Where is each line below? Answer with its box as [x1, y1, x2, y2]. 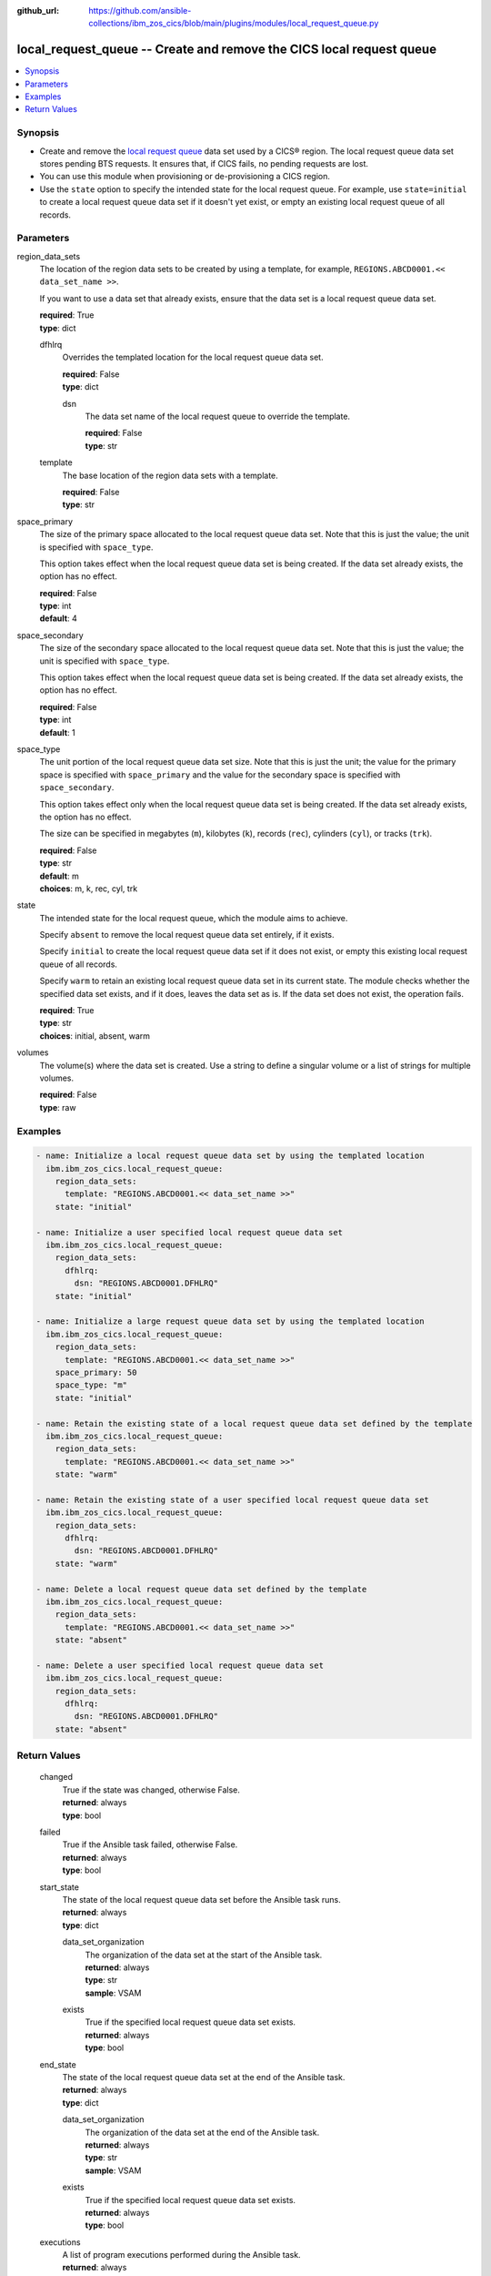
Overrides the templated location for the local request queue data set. [62, 351, 324, 363]
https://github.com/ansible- [88, 5, 192, 15]
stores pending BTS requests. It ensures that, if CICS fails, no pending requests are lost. [39, 158, 368, 168]
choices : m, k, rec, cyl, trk [39, 883, 138, 894]
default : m [39, 870, 79, 881]
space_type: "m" [55, 1380, 127, 1390]
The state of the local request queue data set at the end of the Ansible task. [62, 2072, 346, 2083]
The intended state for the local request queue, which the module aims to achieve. [39, 912, 348, 923]
